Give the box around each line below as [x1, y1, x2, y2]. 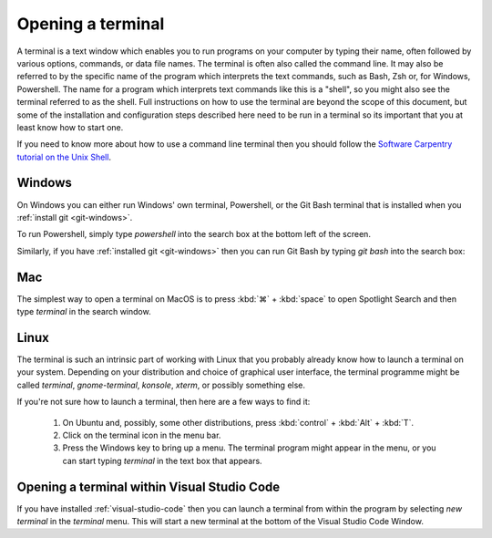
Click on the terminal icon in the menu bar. [62, 429, 221, 440]
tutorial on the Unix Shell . [16, 151, 112, 162]
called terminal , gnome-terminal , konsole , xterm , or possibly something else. [16, 379, 305, 390]
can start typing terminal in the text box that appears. [62, 455, 263, 466]
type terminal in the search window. [16, 306, 151, 317]
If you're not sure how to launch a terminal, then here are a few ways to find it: [16, 397, 311, 408]
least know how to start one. [16, 121, 124, 132]
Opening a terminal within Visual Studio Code [16, 479, 281, 494]
